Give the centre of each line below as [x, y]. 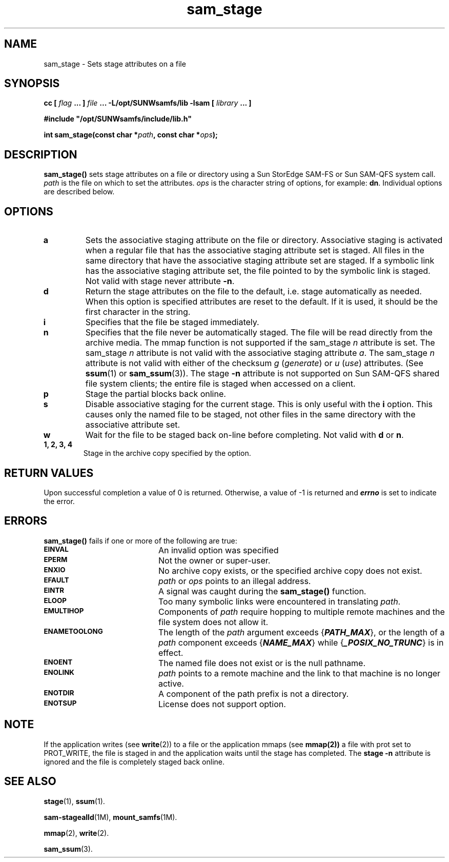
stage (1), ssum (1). [74, 801]
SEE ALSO [30, 781]
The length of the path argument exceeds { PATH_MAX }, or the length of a [301, 632]
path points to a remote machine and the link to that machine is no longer [299, 673]
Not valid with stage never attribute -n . [160, 281]
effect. [171, 653]
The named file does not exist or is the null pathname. [262, 663]
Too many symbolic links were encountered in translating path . [279, 601]
